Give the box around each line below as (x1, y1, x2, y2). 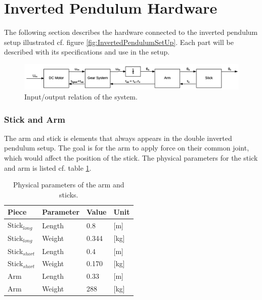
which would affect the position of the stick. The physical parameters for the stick (4, 153, 258, 163)
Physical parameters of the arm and (13, 179, 124, 190)
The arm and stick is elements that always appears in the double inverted (4, 132, 232, 143)
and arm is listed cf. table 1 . (4, 162, 92, 173)
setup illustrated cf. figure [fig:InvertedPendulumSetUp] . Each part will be (4, 36, 234, 47)
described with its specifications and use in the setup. (4, 46, 170, 57)
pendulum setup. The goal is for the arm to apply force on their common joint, (4, 142, 249, 153)
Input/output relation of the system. (24, 91, 138, 102)
